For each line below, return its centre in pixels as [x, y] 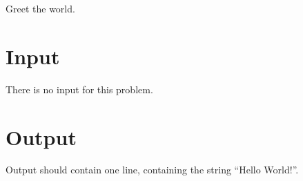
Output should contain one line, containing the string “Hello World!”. [152, 170]
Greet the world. [40, 8]
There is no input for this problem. [79, 89]
